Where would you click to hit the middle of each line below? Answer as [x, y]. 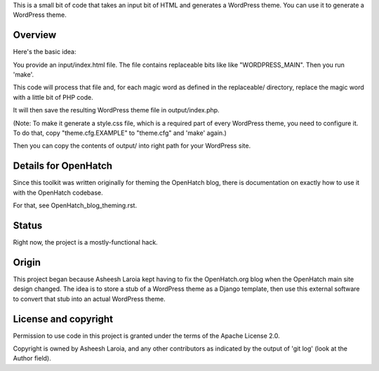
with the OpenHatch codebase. [58, 193]
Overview [35, 35]
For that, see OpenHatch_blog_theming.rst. [75, 206]
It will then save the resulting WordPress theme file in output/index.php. [117, 110]
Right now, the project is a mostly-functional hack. [85, 242]
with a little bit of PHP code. [53, 97]
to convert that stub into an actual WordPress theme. [89, 299]
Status [28, 225]
